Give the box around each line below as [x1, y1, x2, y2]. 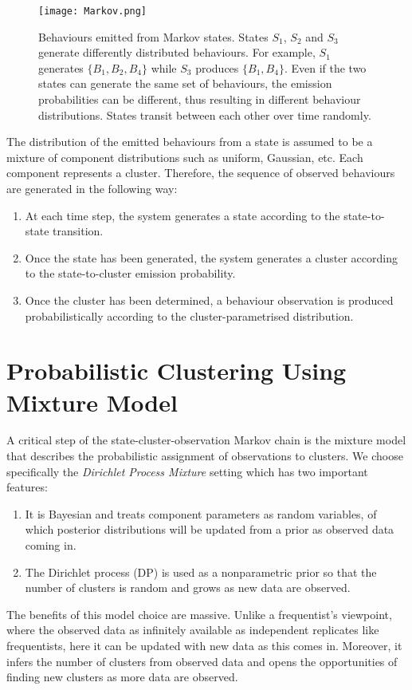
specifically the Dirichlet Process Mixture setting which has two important [6, 463, 368, 479]
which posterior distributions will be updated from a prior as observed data [25, 521, 394, 538]
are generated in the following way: [6, 180, 178, 196]
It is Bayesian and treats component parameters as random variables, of [25, 505, 377, 522]
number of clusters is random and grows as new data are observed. [25, 579, 351, 596]
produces [195, 59, 239, 76]
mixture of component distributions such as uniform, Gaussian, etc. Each [6, 148, 363, 165]
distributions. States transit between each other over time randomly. [38, 106, 371, 123]
